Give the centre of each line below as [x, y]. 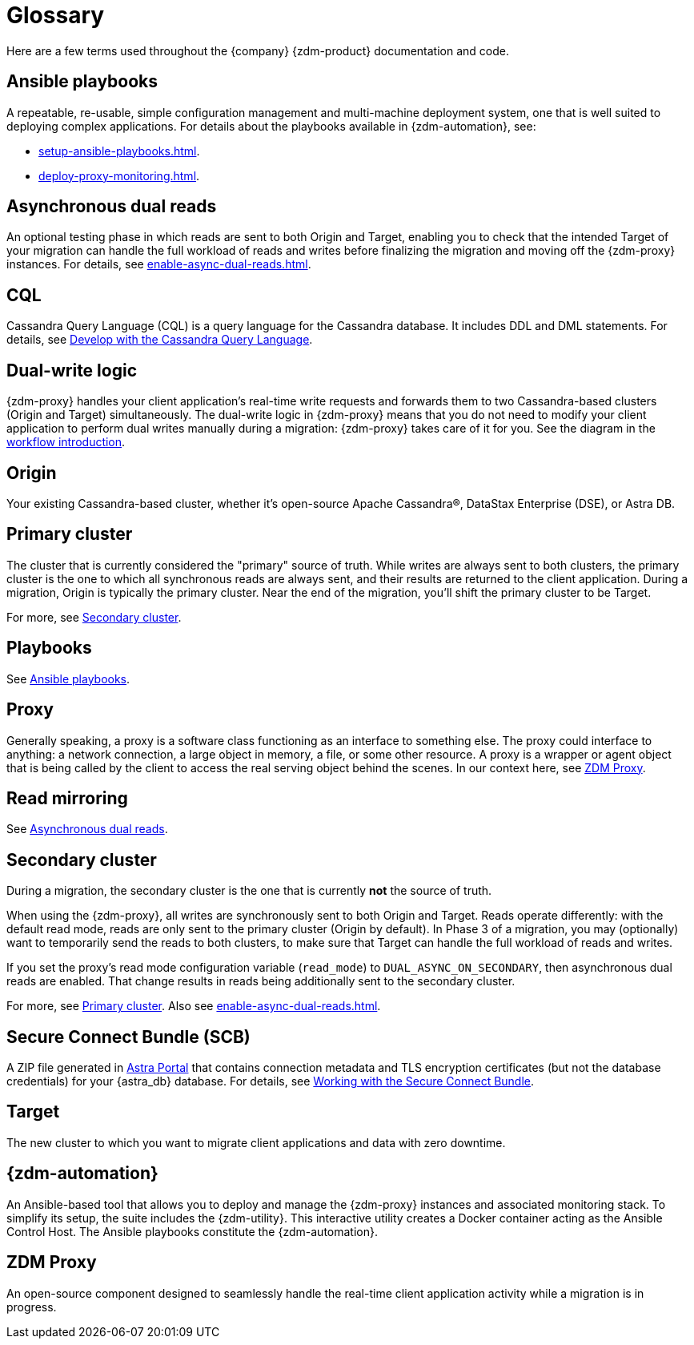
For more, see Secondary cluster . [94, 617]
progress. [32, 1307]
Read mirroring [67, 798]
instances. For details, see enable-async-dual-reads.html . [159, 264]
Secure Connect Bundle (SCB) [128, 1037]
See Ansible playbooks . [68, 679]
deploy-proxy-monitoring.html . [119, 175]
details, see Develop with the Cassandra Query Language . [160, 340]
